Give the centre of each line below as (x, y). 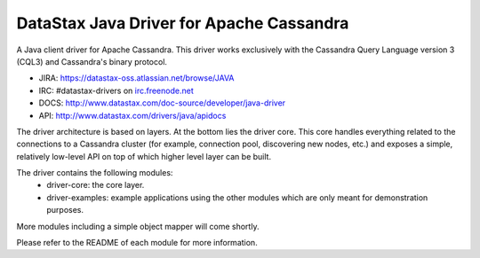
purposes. (65, 210)
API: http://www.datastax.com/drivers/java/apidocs (132, 115)
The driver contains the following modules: (95, 173)
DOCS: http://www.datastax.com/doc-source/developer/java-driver (162, 103)
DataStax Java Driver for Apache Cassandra (183, 23)
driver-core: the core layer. (96, 185)
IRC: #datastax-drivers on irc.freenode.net (116, 90)
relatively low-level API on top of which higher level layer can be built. (144, 156)
